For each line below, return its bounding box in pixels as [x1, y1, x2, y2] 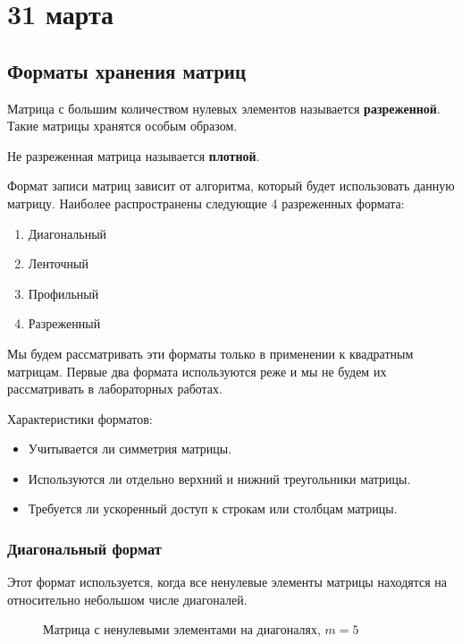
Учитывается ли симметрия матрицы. [28, 439, 232, 458]
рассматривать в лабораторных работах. [7, 379, 223, 398]
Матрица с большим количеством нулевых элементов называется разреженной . [7, 98, 441, 117]
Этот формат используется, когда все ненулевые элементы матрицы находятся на [7, 572, 448, 591]
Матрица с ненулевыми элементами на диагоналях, [43, 620, 321, 639]
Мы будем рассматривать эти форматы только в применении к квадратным [7, 343, 414, 362]
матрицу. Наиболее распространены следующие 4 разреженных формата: [7, 193, 405, 212]
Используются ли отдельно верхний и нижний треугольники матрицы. [28, 469, 411, 487]
